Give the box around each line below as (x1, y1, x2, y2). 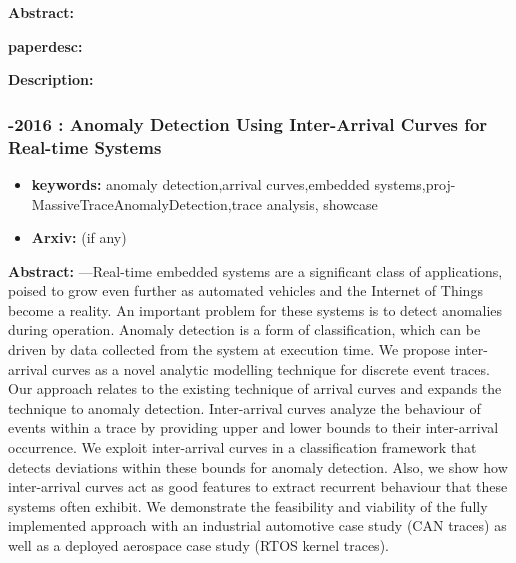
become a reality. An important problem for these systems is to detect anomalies (8, 299, 503, 320)
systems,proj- (374, 173, 456, 194)
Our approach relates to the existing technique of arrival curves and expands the (8, 378, 502, 399)
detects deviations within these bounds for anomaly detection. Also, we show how (8, 456, 508, 477)
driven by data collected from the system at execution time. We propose (8, 339, 451, 360)
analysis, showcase (266, 193, 378, 214)
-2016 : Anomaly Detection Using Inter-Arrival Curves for (8, 111, 488, 136)
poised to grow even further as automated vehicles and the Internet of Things (8, 280, 483, 301)
